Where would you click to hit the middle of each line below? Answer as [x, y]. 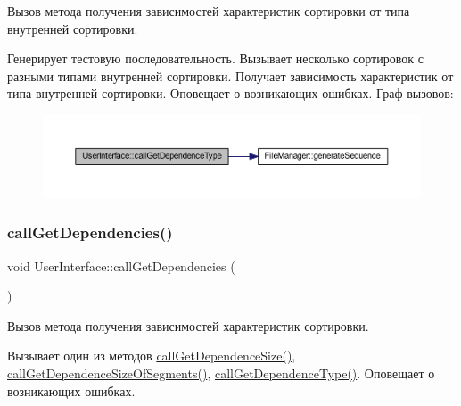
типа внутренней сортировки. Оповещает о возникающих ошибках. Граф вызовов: [230, 93]
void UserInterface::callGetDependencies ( [121, 265]
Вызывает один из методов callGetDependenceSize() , [152, 356]
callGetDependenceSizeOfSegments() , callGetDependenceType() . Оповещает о [221, 373]
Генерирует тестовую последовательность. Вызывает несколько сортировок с [215, 58]
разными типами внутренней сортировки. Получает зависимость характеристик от [230, 75]
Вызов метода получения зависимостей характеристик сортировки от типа [209, 11]
